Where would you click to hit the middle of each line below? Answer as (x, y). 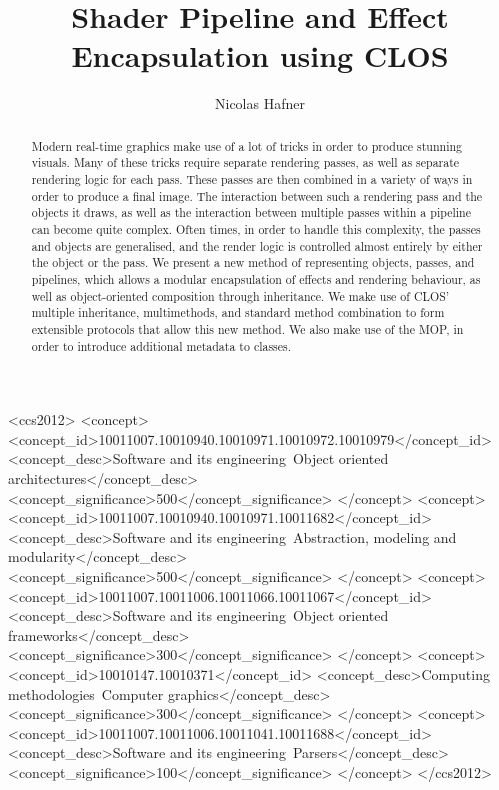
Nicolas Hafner (260, 103)
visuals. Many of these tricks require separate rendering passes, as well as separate (245, 162)
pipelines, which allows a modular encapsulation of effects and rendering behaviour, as (256, 278)
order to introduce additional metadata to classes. (161, 345)
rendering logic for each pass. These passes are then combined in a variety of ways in (252, 179)
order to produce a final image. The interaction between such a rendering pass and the (257, 195)
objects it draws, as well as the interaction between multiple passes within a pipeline (251, 212)
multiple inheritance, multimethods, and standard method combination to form (238, 312)
